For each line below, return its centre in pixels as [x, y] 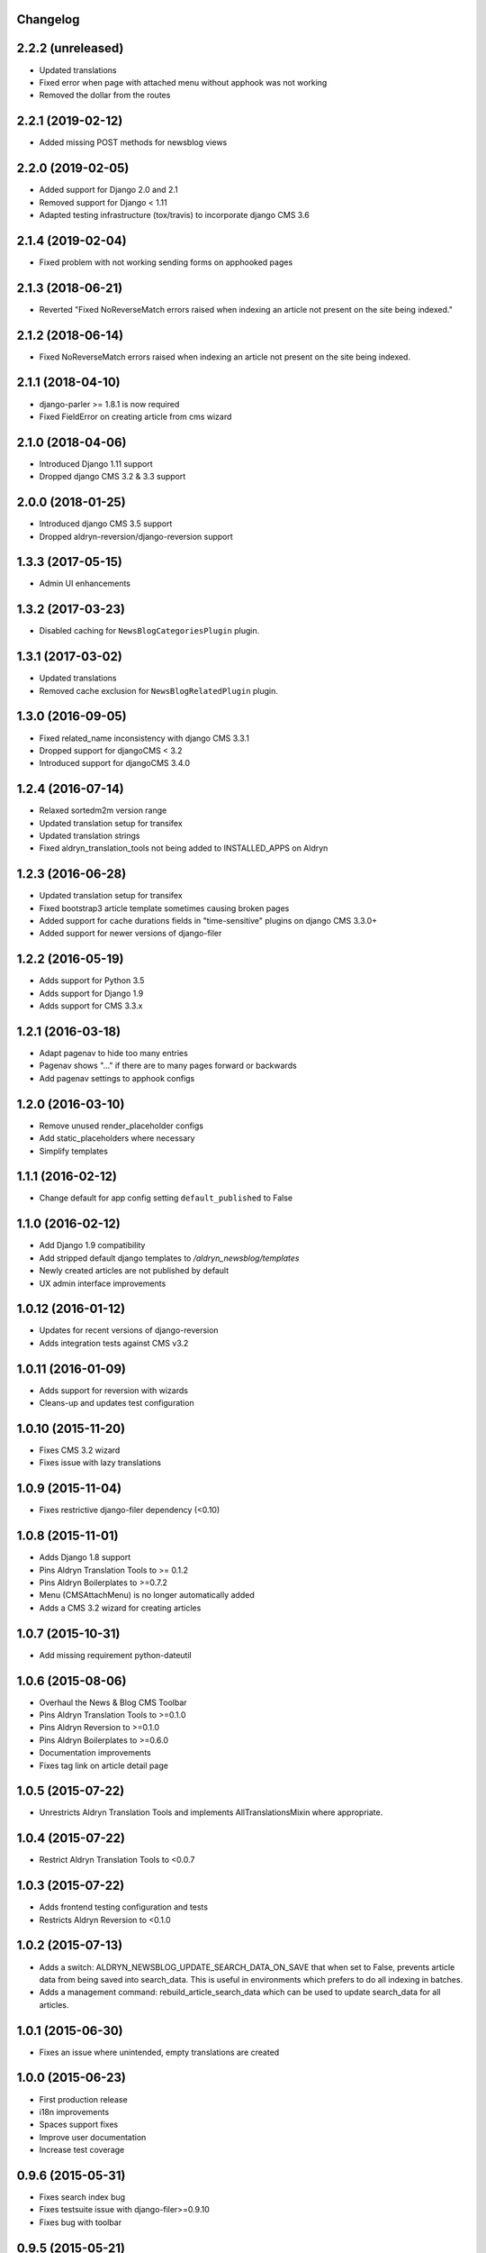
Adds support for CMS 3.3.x [91, 1006]
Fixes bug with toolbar [80, 2222]
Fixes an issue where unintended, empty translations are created [159, 2052]
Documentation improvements [95, 1753]
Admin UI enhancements [85, 584]
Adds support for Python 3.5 [92, 981]
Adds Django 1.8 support [85, 1557]
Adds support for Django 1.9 [91, 993]
